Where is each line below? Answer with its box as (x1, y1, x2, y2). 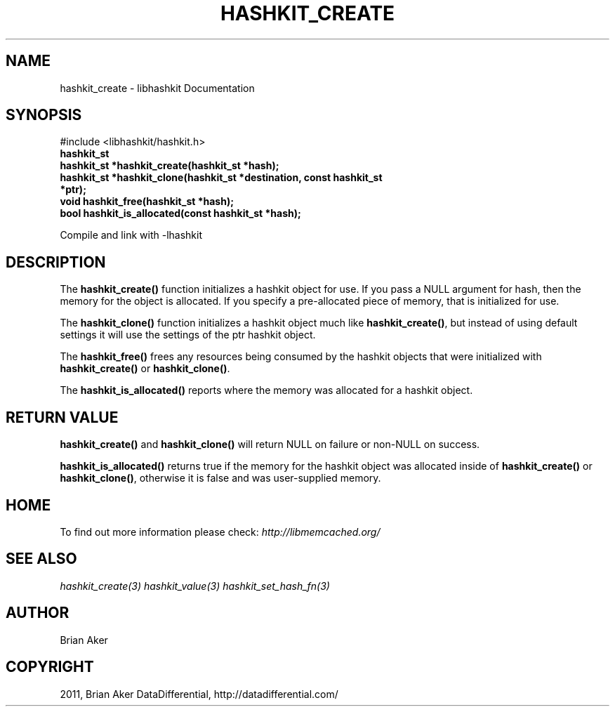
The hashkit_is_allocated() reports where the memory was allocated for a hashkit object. (60, 384, 473, 397)
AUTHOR (6, 604, 70, 622)
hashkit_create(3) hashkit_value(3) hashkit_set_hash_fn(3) (60, 579, 330, 592)
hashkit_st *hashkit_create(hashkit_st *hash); (60, 159, 279, 172)
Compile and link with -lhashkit (60, 229, 202, 242)
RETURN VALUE (6, 408, 119, 426)
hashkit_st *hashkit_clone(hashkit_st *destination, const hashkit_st (60, 171, 383, 184)
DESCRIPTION (6, 253, 106, 271)
